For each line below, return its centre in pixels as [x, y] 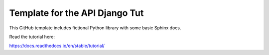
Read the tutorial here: [32, 37]
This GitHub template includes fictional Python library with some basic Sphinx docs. [95, 28]
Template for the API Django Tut [76, 13]
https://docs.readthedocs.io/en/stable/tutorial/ [57, 46]
